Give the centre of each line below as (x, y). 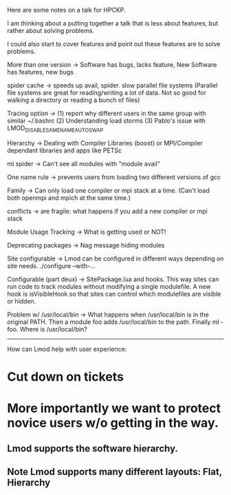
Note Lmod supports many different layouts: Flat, (114, 472)
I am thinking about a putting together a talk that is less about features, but (113, 23)
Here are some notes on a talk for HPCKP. (66, 10)
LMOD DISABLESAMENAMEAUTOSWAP (55, 129)
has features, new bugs (41, 72)
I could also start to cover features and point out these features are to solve (114, 44)
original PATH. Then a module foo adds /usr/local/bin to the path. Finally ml (113, 322)
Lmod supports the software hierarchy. (93, 448)
